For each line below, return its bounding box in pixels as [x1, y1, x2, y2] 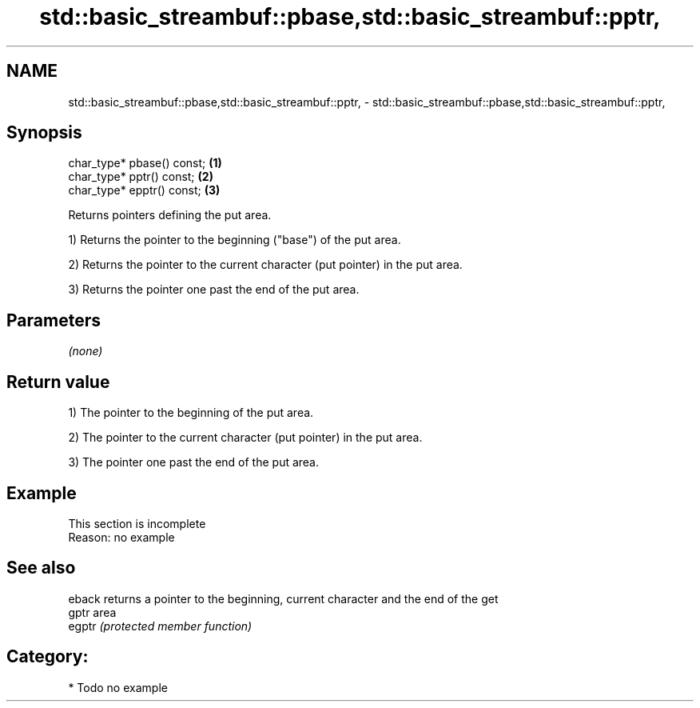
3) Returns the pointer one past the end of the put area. [68, 282, 360, 297]
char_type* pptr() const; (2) [68, 170, 213, 184]
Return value [6, 371, 110, 392]
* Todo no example [68, 680, 168, 694]
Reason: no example [68, 530, 175, 544]
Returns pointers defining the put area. [68, 208, 272, 222]
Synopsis [6, 122, 82, 143]
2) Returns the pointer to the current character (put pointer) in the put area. [68, 258, 463, 272]
